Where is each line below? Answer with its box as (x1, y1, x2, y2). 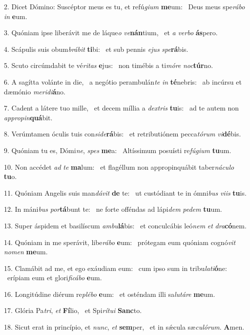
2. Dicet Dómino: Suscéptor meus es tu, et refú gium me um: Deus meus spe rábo (4, 1, 245, 11)
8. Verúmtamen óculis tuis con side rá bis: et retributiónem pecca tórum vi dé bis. (4, 129, 241, 139)
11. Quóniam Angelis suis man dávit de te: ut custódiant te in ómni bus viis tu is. (4, 187, 247, 198)
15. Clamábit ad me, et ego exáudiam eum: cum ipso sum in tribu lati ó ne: (4, 263, 227, 273)
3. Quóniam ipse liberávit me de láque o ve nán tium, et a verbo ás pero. (4, 27, 218, 38)
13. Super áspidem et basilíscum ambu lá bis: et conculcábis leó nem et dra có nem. (4, 220, 247, 230)
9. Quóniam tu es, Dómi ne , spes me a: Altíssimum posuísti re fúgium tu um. (4, 145, 231, 155)
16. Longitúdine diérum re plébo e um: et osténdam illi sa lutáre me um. (4, 289, 215, 299)
